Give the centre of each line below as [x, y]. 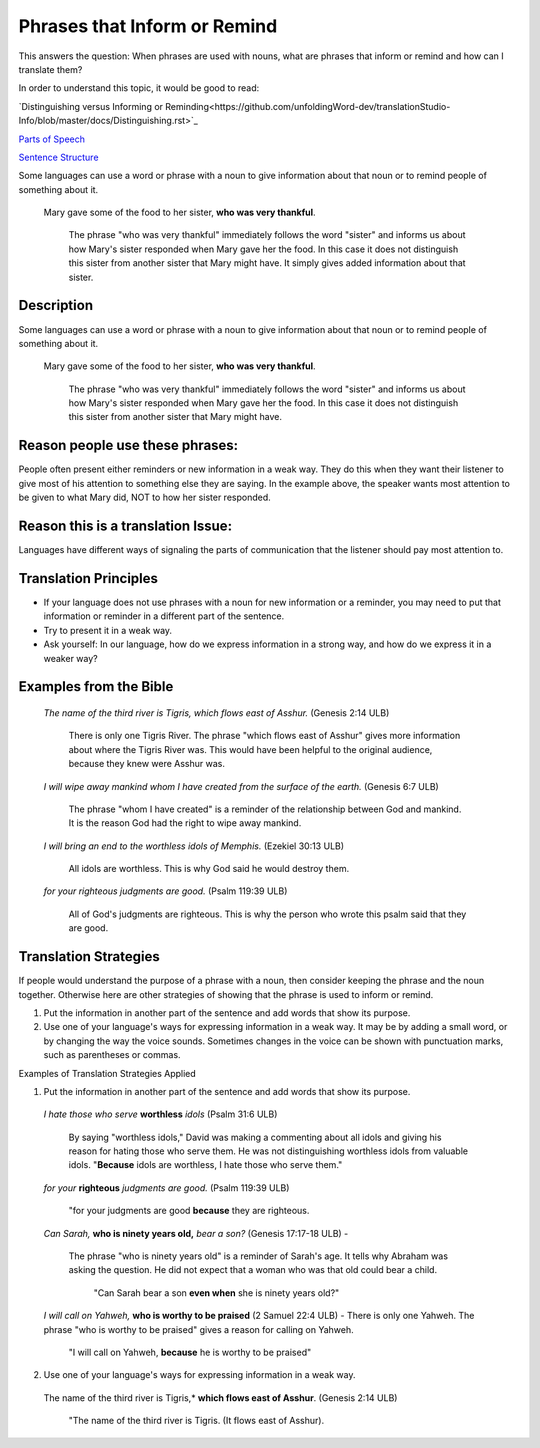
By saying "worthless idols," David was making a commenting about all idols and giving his [255, 1137]
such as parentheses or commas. [112, 1055]
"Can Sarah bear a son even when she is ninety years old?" [216, 1292]
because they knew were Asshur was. [146, 764]
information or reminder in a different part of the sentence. [164, 616]
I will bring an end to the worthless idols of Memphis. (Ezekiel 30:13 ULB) [194, 846]
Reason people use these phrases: [128, 445]
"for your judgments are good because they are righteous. [189, 1211]
